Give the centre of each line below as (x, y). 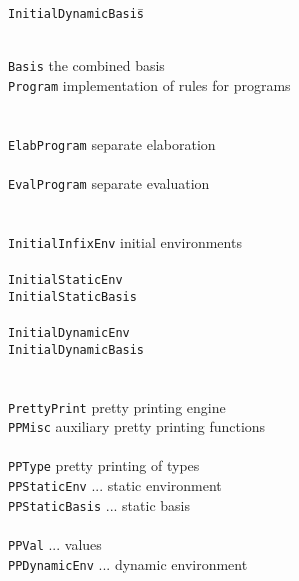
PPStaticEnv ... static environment (115, 485)
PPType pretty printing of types (104, 465)
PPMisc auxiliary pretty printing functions (137, 426)
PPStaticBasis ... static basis (99, 504)
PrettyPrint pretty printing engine (117, 406)
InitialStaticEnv (65, 280)
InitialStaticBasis (72, 296)
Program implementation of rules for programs (149, 84)
